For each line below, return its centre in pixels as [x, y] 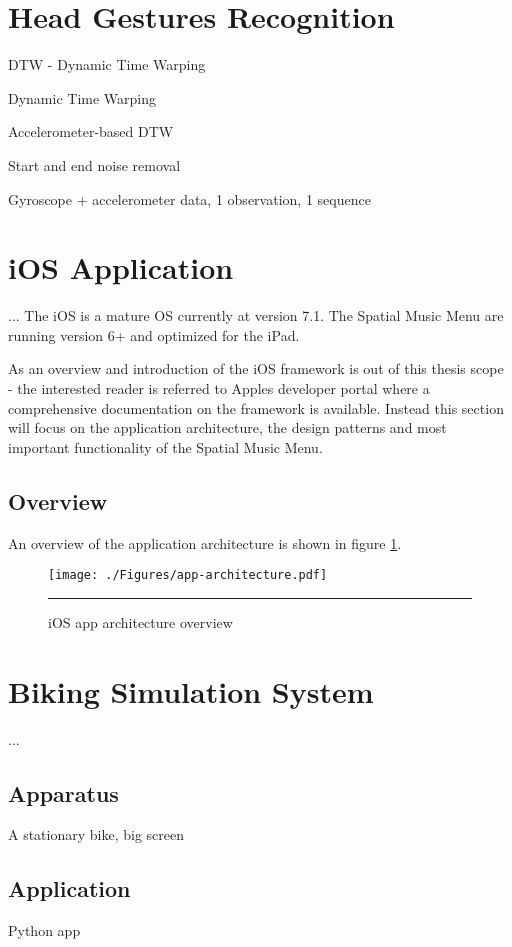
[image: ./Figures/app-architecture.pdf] [188, 575]
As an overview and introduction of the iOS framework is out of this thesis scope [256, 368]
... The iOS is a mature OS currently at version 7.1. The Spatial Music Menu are [256, 315]
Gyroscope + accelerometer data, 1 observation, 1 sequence [189, 198]
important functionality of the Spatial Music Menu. [165, 446]
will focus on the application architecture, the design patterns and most [227, 427]
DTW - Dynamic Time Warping [107, 64]
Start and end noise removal [94, 164]
